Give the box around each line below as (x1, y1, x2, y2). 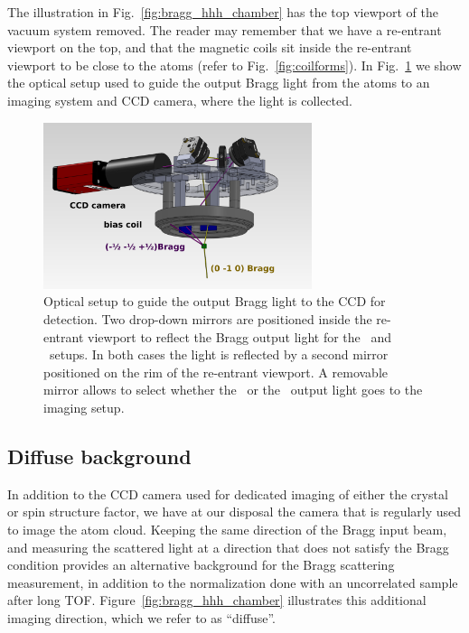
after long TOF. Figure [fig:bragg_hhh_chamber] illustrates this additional (7, 591, 427, 610)
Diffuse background (7, 442, 192, 470)
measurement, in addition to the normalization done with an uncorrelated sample (7, 572, 458, 591)
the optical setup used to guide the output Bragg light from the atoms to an (7, 73, 430, 92)
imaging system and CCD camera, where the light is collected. (7, 90, 352, 109)
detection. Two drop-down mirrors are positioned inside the (43, 310, 372, 329)
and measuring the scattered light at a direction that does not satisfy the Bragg (7, 537, 449, 556)
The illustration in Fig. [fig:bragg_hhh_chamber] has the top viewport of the (7, 3, 438, 21)
